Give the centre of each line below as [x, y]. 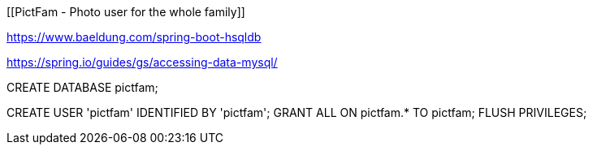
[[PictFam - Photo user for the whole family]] [126, 12]
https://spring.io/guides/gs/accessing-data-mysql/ [142, 62]
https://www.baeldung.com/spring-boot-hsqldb [134, 37]
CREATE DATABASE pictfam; [82, 87]
